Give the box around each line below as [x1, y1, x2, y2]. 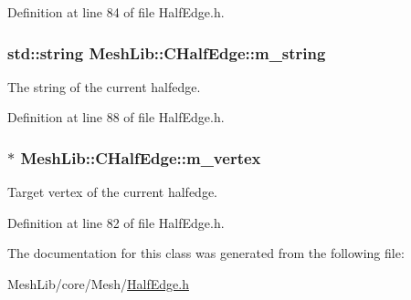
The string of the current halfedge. [7, 77, 201, 96]
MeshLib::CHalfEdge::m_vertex [20, 146, 261, 169]
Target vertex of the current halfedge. [7, 182, 217, 202]
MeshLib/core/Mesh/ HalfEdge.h [7, 274, 189, 293]
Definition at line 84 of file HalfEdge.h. [7, 3, 225, 21]
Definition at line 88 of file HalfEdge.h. [7, 108, 225, 127]
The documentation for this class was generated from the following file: [7, 243, 405, 263]
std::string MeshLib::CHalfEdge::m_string [7, 41, 326, 64]
